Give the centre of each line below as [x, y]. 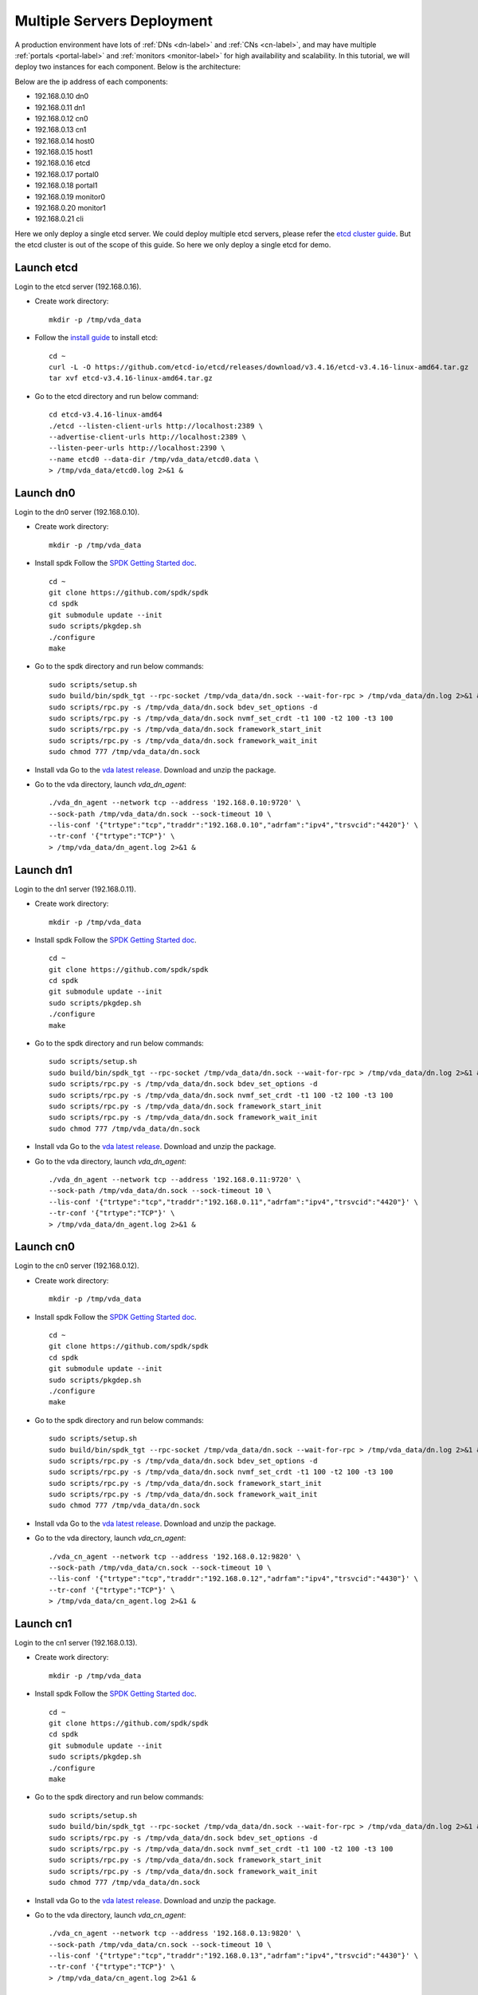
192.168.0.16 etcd [63, 163]
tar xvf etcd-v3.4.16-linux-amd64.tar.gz [131, 378]
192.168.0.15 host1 [64, 152]
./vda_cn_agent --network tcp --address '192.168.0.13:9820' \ [175, 1934]
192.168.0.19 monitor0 [70, 196]
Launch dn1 [44, 870]
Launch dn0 [45, 493]
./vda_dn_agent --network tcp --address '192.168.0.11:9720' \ [175, 1179]
